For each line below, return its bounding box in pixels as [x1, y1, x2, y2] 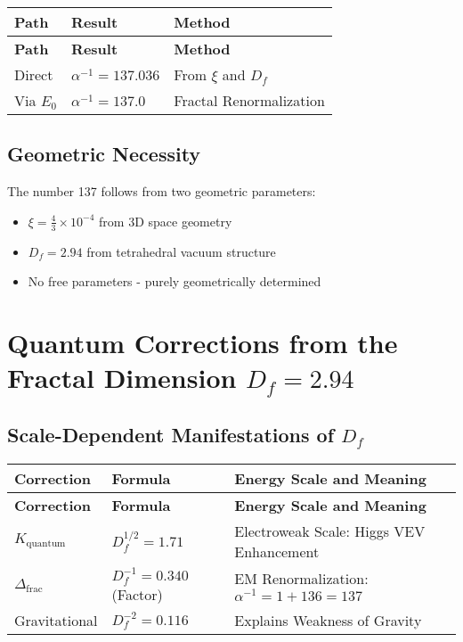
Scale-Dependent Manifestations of [7, 420, 335, 448]
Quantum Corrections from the [7, 325, 398, 360]
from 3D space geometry [99, 211, 232, 230]
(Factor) [111, 583, 163, 605]
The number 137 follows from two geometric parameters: [7, 182, 316, 201]
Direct [14, 64, 53, 85]
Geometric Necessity [7, 140, 201, 168]
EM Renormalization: [234, 568, 369, 589]
